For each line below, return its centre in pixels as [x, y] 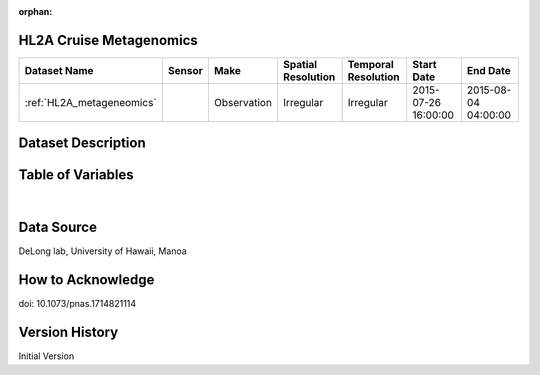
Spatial [300, 64]
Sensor [185, 70]
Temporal [370, 64]
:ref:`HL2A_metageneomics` [90, 102]
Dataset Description [82, 143]
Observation [242, 102]
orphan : [35, 11]
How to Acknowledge [86, 280]
